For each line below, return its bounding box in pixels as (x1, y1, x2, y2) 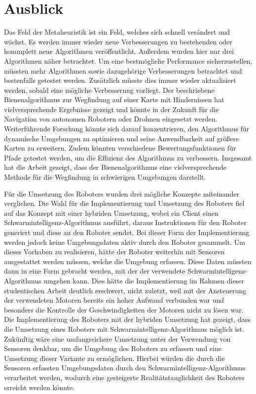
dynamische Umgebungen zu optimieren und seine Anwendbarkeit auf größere (4, 133, 239, 143)
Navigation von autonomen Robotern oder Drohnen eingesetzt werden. (4, 114, 218, 124)
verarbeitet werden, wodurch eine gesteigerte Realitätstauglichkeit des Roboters (4, 372, 245, 382)
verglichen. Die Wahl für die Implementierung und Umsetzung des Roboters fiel (4, 198, 245, 208)
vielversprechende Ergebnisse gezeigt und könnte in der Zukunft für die (4, 104, 219, 114)
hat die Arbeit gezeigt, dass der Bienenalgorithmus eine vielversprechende (4, 162, 227, 172)
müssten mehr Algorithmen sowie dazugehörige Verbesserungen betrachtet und (4, 65, 242, 76)
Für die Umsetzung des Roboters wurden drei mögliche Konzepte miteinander (4, 188, 239, 198)
